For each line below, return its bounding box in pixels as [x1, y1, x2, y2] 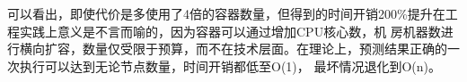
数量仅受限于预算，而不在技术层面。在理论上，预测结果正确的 [82, 39, 447, 58]
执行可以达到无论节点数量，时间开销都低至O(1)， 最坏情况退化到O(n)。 [19, 56, 442, 75]
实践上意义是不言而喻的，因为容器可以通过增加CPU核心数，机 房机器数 [19, 21, 441, 40]
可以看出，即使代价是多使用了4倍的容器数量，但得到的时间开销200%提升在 [7, 4, 445, 22]
